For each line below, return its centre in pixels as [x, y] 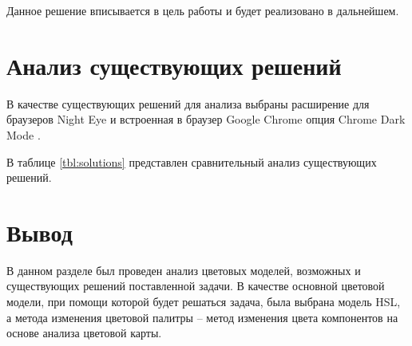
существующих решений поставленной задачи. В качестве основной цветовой [196, 286]
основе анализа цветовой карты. [84, 333]
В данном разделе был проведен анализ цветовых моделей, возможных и [184, 270]
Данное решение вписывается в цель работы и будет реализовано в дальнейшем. [203, 10]
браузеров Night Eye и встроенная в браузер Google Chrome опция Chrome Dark [206, 119]
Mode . [24, 134]
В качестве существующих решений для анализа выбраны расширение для [188, 103]
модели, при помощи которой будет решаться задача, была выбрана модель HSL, [204, 301]
